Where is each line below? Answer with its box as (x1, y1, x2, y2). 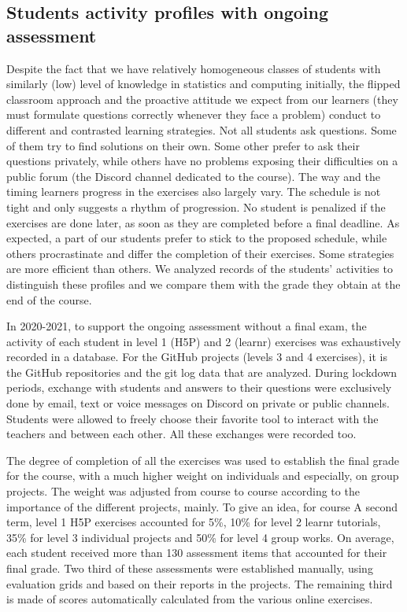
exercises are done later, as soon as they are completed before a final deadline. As (6, 214, 400, 230)
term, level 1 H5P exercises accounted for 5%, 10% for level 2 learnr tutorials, (6, 514, 381, 530)
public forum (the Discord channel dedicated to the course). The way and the (6, 168, 380, 184)
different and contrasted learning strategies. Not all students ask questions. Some (6, 121, 397, 138)
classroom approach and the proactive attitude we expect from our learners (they (6, 90, 398, 107)
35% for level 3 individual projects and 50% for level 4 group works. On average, (6, 529, 394, 545)
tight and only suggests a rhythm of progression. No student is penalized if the (6, 198, 386, 215)
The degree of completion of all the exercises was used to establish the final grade (6, 452, 400, 468)
